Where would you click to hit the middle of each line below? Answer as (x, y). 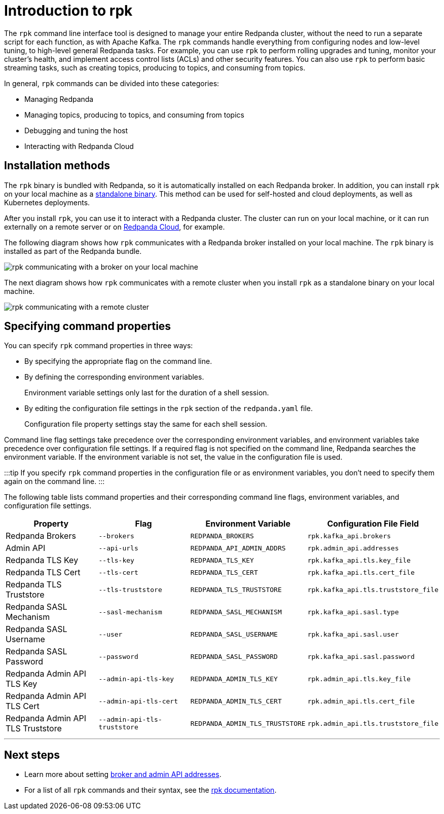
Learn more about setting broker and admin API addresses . (123, 774)
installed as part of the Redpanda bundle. (73, 251)
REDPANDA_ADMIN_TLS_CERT (236, 701)
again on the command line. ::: (54, 482)
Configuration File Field (373, 524)
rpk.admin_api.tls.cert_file (361, 701)
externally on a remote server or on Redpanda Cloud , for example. (115, 227)
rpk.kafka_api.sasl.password (361, 656)
